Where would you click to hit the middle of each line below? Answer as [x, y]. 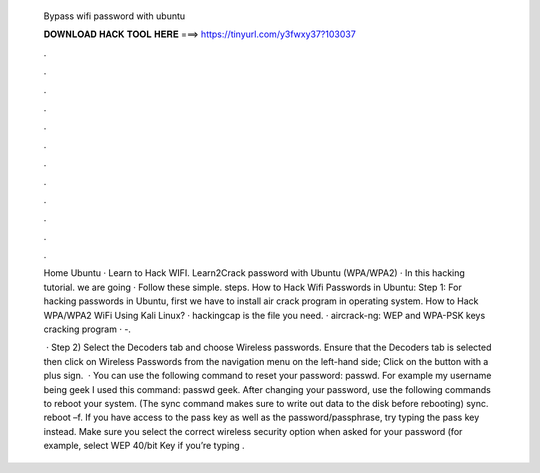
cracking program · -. [87, 329]
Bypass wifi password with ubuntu [114, 16]
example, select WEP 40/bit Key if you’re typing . [144, 446]
